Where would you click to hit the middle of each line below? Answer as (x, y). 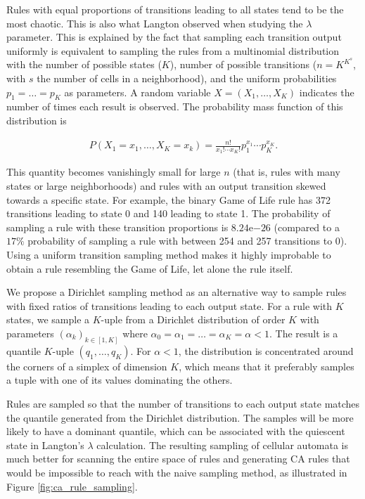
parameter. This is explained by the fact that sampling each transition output (174, 37)
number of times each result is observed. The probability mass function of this (175, 106)
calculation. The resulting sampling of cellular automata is (223, 445)
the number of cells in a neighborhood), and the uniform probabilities (187, 78)
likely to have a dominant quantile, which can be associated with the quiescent (176, 431)
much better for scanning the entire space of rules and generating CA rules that (178, 459)
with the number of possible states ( (84, 64)
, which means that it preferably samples (267, 366)
